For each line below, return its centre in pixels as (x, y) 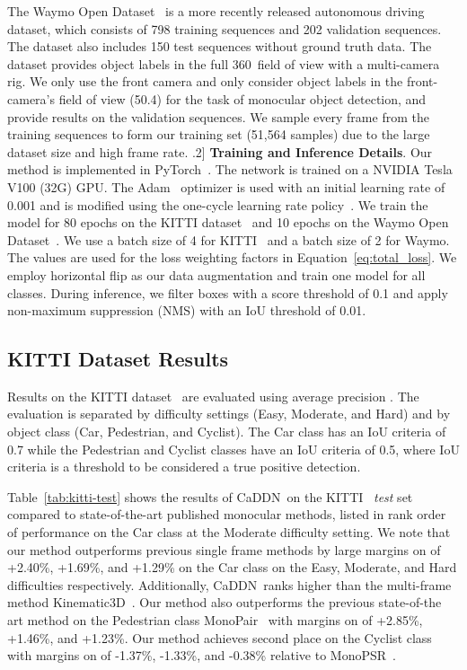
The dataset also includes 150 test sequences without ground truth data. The (220, 46)
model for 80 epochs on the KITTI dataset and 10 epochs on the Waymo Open (228, 222)
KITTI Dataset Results (118, 359)
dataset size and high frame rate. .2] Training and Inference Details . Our (220, 151)
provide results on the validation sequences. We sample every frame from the (218, 116)
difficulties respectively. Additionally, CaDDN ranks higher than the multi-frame (229, 584)
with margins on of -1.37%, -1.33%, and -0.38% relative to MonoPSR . (202, 655)
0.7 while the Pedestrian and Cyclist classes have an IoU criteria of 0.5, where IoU (233, 449)
